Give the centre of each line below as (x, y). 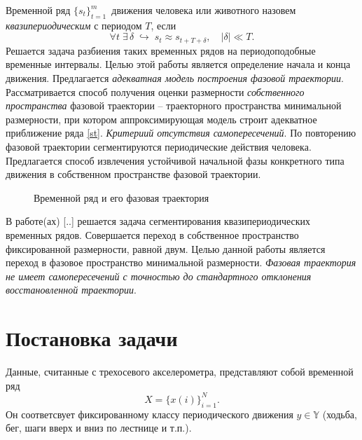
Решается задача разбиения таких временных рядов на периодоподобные (161, 50)
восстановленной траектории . (71, 290)
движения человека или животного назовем (204, 10)
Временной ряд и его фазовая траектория (121, 197)
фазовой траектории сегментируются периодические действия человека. (159, 146)
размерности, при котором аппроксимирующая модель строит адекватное (161, 119)
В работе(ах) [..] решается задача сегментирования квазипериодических (158, 221)
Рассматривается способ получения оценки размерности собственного (155, 91)
